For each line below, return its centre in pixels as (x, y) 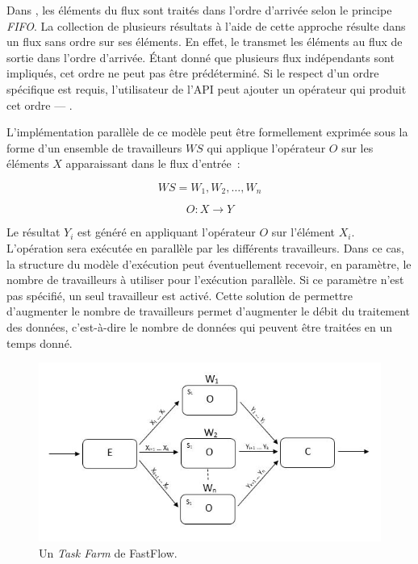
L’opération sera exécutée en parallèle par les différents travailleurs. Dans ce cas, (206, 247)
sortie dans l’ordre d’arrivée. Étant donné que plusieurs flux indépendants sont (201, 57)
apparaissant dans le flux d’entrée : (153, 163)
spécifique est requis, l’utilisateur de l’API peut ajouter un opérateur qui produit (207, 88)
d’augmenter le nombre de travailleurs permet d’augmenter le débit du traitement (209, 311)
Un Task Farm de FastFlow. (108, 552)
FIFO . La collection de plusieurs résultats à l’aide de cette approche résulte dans (206, 25)
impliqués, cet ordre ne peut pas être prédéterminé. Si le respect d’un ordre (193, 73)
